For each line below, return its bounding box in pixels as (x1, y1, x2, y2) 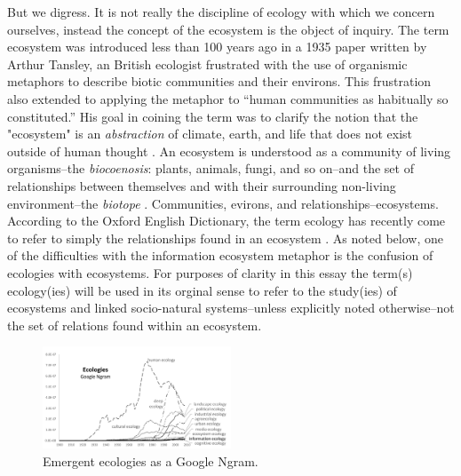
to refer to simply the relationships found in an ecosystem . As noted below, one (7, 228, 443, 247)
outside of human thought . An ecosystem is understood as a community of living (7, 141, 451, 160)
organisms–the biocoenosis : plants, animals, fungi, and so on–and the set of (7, 159, 414, 178)
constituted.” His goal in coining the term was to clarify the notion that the (7, 107, 418, 125)
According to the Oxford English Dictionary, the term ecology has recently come (7, 211, 446, 230)
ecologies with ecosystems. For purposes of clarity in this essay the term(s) (7, 263, 413, 282)
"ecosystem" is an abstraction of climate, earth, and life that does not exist (7, 124, 412, 143)
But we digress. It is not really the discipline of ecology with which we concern (7, 3, 435, 20)
